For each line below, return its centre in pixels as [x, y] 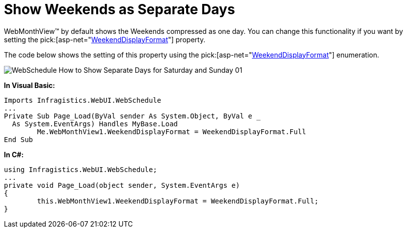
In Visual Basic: [29, 85]
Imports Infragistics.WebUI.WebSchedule [83, 100]
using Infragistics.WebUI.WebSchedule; [81, 169]
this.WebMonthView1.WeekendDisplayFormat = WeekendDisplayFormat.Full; [178, 201]
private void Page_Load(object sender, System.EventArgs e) [122, 185]
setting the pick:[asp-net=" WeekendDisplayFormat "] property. [105, 39]
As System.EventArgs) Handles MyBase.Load [95, 124]
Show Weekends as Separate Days [120, 9]
